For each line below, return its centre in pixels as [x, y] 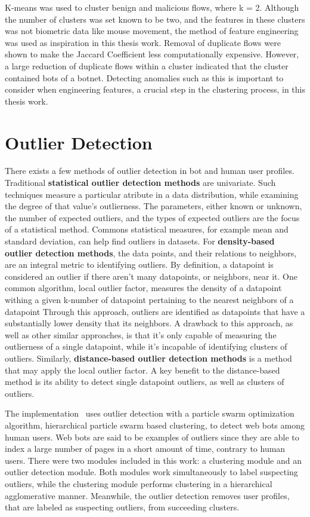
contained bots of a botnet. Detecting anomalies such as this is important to [144, 77]
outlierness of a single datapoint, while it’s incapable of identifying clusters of [146, 346]
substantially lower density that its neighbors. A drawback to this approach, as [149, 323]
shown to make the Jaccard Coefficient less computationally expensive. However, [152, 54]
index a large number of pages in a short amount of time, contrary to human [145, 449]
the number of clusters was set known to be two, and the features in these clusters [155, 19]
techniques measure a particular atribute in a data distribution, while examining [152, 194]
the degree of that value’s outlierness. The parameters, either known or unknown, [154, 206]
